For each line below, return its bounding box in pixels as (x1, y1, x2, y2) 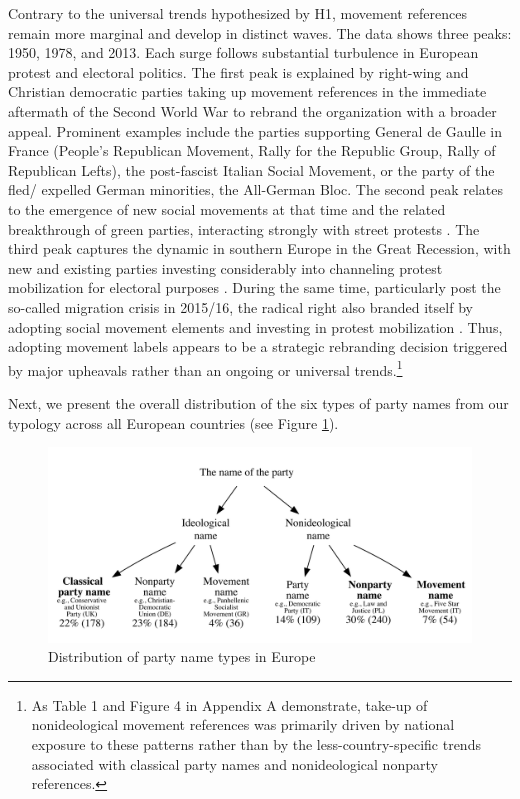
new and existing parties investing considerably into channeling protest (8, 257, 443, 278)
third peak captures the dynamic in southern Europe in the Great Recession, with (8, 238, 511, 259)
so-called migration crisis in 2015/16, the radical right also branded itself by (8, 296, 473, 317)
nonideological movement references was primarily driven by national (31, 714, 455, 735)
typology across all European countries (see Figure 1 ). (8, 412, 339, 433)
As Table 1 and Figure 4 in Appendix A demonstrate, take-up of (31, 694, 428, 715)
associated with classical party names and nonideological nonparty (31, 753, 438, 774)
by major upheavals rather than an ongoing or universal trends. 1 (8, 356, 403, 380)
